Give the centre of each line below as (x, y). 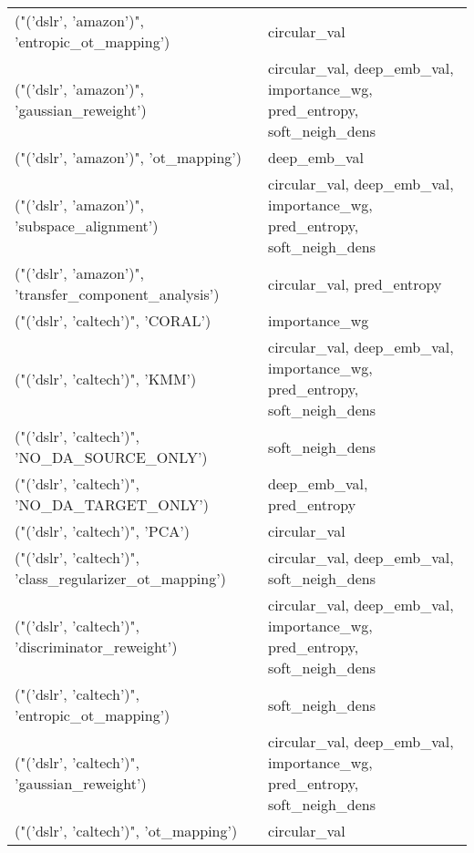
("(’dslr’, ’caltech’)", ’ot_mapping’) (126, 831)
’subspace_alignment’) (87, 226)
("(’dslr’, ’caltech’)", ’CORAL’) (113, 320)
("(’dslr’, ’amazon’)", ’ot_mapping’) (129, 157)
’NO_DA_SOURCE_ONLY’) (111, 457)
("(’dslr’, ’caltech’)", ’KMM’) (106, 378)
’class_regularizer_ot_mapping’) (120, 578)
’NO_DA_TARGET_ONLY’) (112, 504)
